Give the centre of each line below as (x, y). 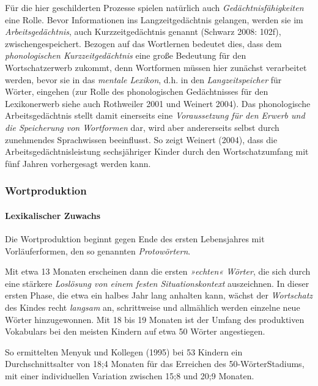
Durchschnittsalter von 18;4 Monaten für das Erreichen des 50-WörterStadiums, (155, 364)
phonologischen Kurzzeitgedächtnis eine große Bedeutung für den (126, 55)
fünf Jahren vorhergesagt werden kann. (78, 163)
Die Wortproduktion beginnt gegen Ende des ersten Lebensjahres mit (135, 238)
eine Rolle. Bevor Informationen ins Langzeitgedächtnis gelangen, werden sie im (154, 19)
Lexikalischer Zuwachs (53, 215)
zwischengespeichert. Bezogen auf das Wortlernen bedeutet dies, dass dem (143, 43)
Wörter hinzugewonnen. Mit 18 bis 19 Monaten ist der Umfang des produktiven (155, 319)
